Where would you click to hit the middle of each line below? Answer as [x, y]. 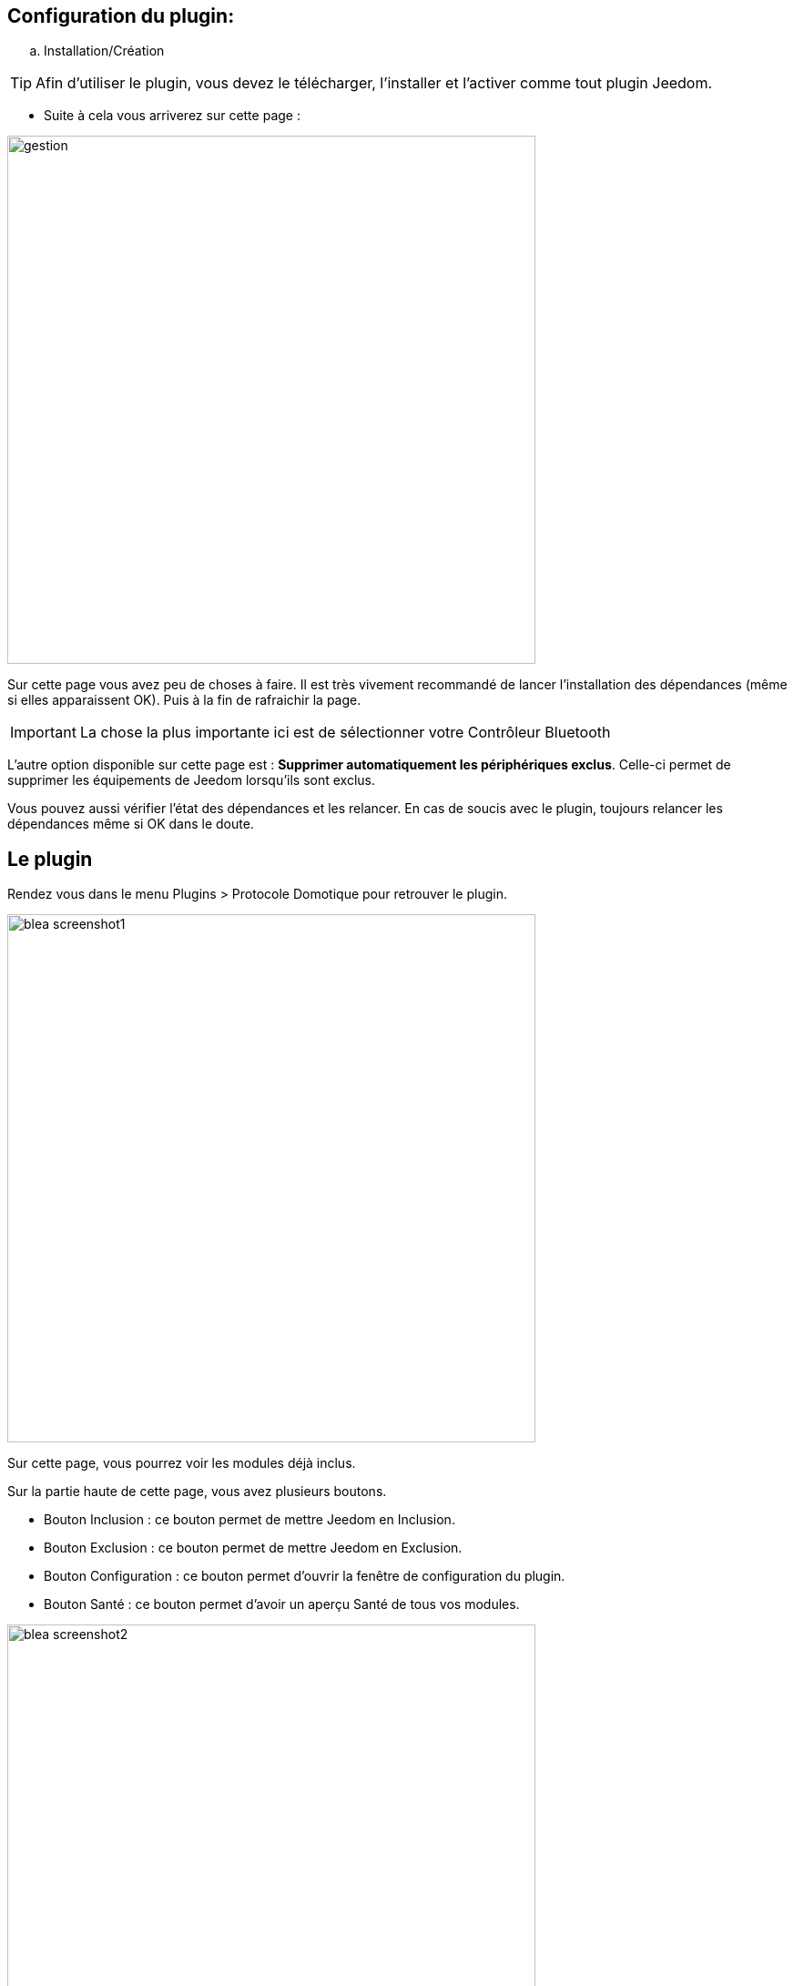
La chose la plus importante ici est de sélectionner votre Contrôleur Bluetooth [345, 733]
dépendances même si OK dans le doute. [131, 824]
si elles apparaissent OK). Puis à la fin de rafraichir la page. [184, 700]
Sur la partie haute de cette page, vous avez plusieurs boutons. [197, 1492]
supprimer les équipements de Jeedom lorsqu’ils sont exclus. [191, 780]
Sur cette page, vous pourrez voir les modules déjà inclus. [182, 1463]
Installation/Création [104, 51]
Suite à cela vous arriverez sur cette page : [172, 116]
